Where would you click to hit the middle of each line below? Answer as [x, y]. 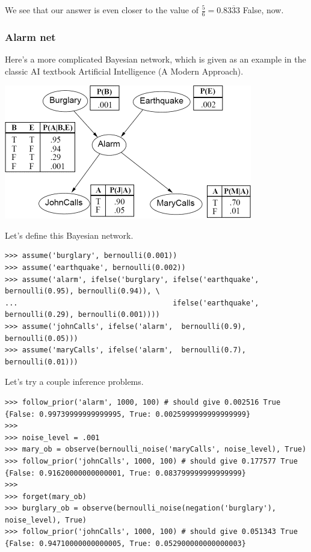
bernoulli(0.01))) [42, 362]
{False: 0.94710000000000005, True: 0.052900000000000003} [125, 544]
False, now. [263, 10]
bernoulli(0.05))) [42, 338]
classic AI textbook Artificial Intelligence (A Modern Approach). [124, 71]
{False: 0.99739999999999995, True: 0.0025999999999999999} [128, 414]
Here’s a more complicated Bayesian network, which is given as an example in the [155, 59]
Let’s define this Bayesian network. [69, 235]
